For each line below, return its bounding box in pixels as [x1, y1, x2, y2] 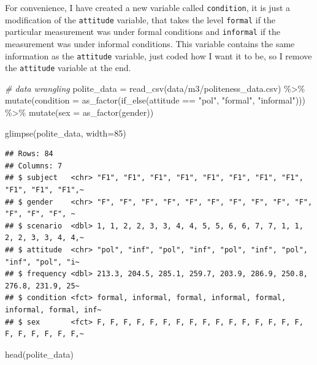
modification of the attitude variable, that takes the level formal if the [5, 13, 276, 26]
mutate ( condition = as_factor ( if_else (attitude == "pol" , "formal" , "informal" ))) [5, 94, 305, 107]
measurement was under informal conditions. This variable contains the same [5, 37, 295, 50]
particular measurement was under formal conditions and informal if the [5, 25, 280, 38]
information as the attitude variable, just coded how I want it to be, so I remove [5, 49, 312, 62]
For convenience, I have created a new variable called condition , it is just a [5, 1, 291, 13]
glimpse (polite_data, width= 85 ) [5, 126, 126, 139]
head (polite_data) [5, 347, 74, 360]
